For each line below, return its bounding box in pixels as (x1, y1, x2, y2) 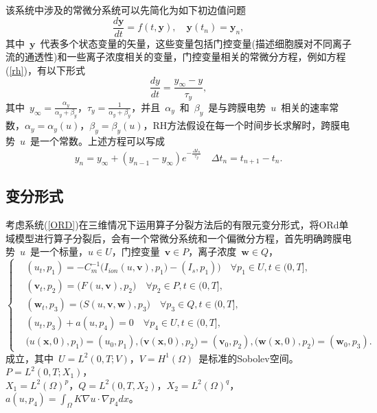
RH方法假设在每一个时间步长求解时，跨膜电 (152, 118, 350, 132)
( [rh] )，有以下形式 (5, 62, 85, 77)
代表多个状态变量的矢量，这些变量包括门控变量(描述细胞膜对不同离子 (40, 36, 352, 50)
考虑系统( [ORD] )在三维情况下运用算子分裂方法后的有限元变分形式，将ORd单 (5, 217, 349, 232)
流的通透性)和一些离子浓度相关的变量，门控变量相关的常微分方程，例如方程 (5, 49, 346, 64)
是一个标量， (30, 244, 89, 259)
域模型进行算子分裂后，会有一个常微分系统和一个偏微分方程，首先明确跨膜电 (5, 231, 352, 245)
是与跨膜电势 (208, 99, 266, 114)
